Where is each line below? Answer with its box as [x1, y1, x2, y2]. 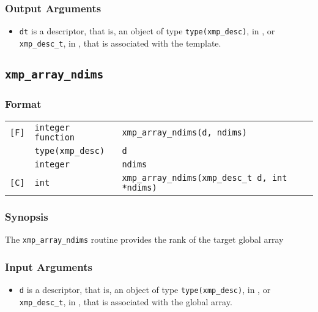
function [34, 132, 75, 143]
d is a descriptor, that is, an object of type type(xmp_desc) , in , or [19, 283, 271, 296]
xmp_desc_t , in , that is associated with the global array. [19, 295, 232, 308]
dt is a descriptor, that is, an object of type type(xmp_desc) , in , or [19, 25, 275, 37]
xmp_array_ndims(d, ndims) [122, 127, 247, 138]
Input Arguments [5, 259, 92, 274]
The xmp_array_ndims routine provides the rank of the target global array [5, 233, 284, 246]
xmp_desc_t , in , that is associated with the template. [19, 36, 221, 49]
